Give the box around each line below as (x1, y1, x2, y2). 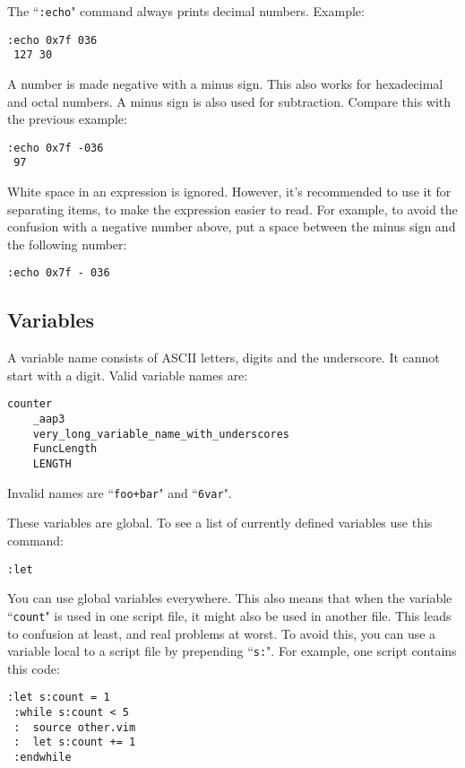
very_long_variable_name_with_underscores (32, 427, 289, 441)
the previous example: (7, 109, 127, 128)
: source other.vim (13, 720, 136, 734)
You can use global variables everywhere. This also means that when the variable (7, 589, 452, 607)
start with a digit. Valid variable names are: (7, 365, 248, 384)
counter (7, 397, 53, 411)
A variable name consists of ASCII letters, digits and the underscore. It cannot (7, 348, 440, 367)
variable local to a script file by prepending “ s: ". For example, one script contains (7, 641, 457, 660)
